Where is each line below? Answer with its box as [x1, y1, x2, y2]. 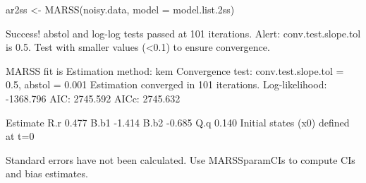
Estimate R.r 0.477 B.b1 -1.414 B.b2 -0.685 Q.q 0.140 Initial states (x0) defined [6, 114, 350, 129]
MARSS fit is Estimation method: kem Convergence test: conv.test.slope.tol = [6, 63, 344, 78]
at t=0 [6, 129, 35, 143]
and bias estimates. [6, 166, 88, 181]
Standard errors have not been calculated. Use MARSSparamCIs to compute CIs [6, 152, 355, 167]
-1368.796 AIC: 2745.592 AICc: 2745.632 [6, 90, 181, 105]
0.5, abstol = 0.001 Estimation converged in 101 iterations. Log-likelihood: [6, 77, 327, 92]
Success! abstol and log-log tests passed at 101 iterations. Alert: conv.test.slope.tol [6, 25, 361, 40]
